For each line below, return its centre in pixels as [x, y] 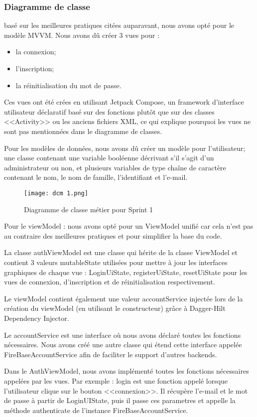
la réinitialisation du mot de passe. [68, 85]
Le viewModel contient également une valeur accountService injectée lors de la [124, 298]
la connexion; [36, 52]
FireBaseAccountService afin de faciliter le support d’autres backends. [111, 354]
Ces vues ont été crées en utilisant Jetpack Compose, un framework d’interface [124, 102]
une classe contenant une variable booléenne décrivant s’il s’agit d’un [109, 158]
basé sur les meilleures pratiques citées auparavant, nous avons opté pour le [119, 25]
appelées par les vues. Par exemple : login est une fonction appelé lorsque [116, 380]
